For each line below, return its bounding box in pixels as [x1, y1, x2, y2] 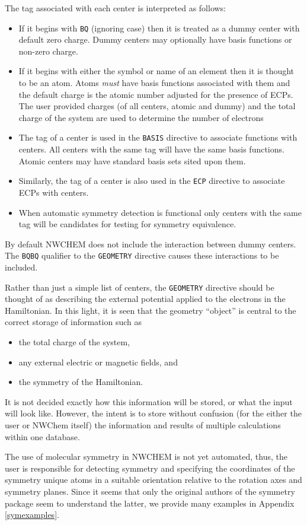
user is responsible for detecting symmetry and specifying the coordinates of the [5, 462, 295, 474]
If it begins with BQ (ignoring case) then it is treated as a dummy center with [18, 21, 300, 34]
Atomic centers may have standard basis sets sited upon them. [18, 154, 246, 167]
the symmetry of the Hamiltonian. [18, 376, 143, 388]
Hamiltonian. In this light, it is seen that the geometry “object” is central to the [5, 304, 296, 316]
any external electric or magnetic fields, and [18, 355, 178, 368]
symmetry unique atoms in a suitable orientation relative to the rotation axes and [5, 473, 302, 486]
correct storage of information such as [5, 316, 142, 328]
